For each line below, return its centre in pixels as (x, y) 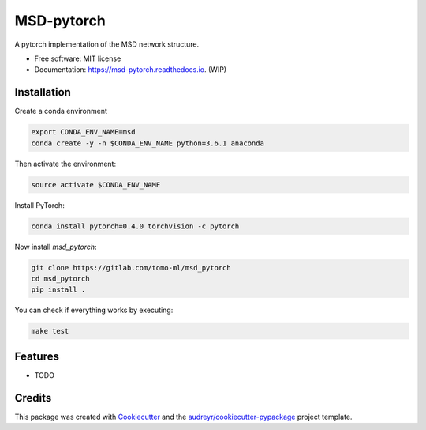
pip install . (58, 290)
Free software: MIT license (78, 58)
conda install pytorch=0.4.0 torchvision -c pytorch (135, 226)
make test (50, 331)
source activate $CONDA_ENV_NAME (96, 185)
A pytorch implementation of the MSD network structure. (107, 44)
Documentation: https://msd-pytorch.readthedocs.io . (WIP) (131, 70)
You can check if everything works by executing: (94, 310)
